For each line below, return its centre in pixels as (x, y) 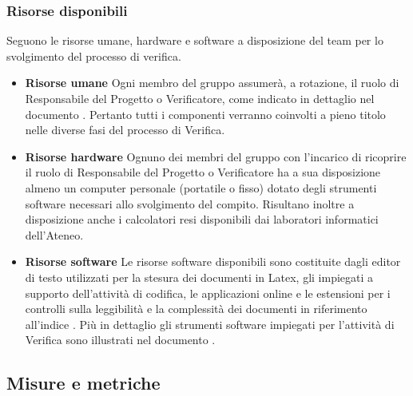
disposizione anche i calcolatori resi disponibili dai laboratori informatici (202, 219)
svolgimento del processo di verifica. (94, 55)
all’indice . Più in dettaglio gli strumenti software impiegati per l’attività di (210, 324)
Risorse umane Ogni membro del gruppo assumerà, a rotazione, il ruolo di (212, 83)
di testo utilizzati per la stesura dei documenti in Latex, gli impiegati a (199, 277)
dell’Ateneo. (54, 234)
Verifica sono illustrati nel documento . (120, 340)
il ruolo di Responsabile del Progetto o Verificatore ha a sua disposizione (203, 172)
